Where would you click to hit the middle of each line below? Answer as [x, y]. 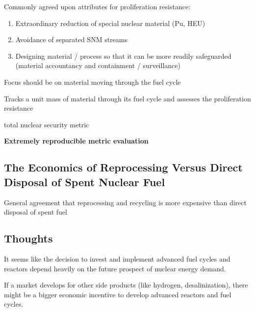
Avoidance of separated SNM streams [71, 39]
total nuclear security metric [47, 124]
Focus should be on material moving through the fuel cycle [92, 82]
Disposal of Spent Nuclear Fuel [85, 181]
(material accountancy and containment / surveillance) [98, 65]
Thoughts [28, 238]
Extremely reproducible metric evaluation [76, 141]
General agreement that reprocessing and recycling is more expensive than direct [125, 202]
